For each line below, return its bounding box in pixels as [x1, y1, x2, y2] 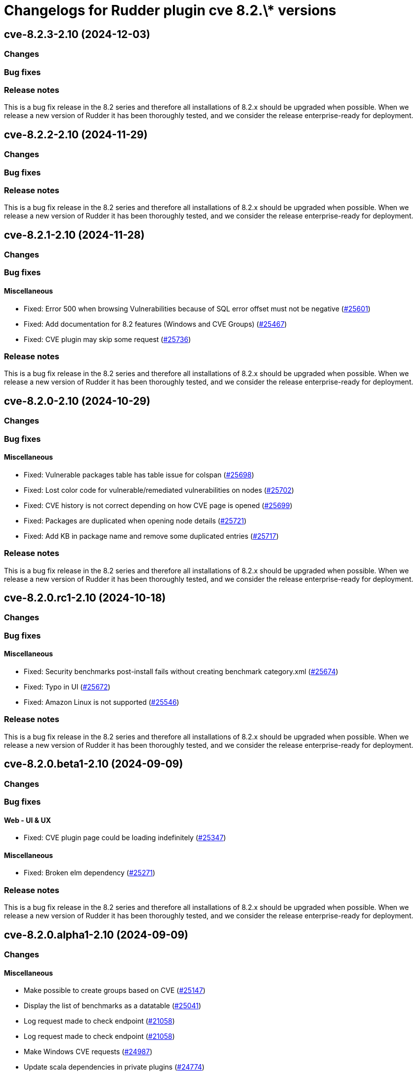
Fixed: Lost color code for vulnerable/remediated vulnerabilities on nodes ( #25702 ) [24, 485, 294, 494]
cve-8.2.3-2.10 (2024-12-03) [4, 28, 150, 41]
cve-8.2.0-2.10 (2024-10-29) [4, 394, 151, 407]
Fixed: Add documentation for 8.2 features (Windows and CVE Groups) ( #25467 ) [24, 319, 287, 328]
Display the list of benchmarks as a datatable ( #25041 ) [24, 1001, 202, 1010]
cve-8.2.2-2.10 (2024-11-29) [4, 128, 148, 141]
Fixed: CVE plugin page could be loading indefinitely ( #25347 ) [24, 833, 226, 842]
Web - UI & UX [4, 816, 51, 824]
